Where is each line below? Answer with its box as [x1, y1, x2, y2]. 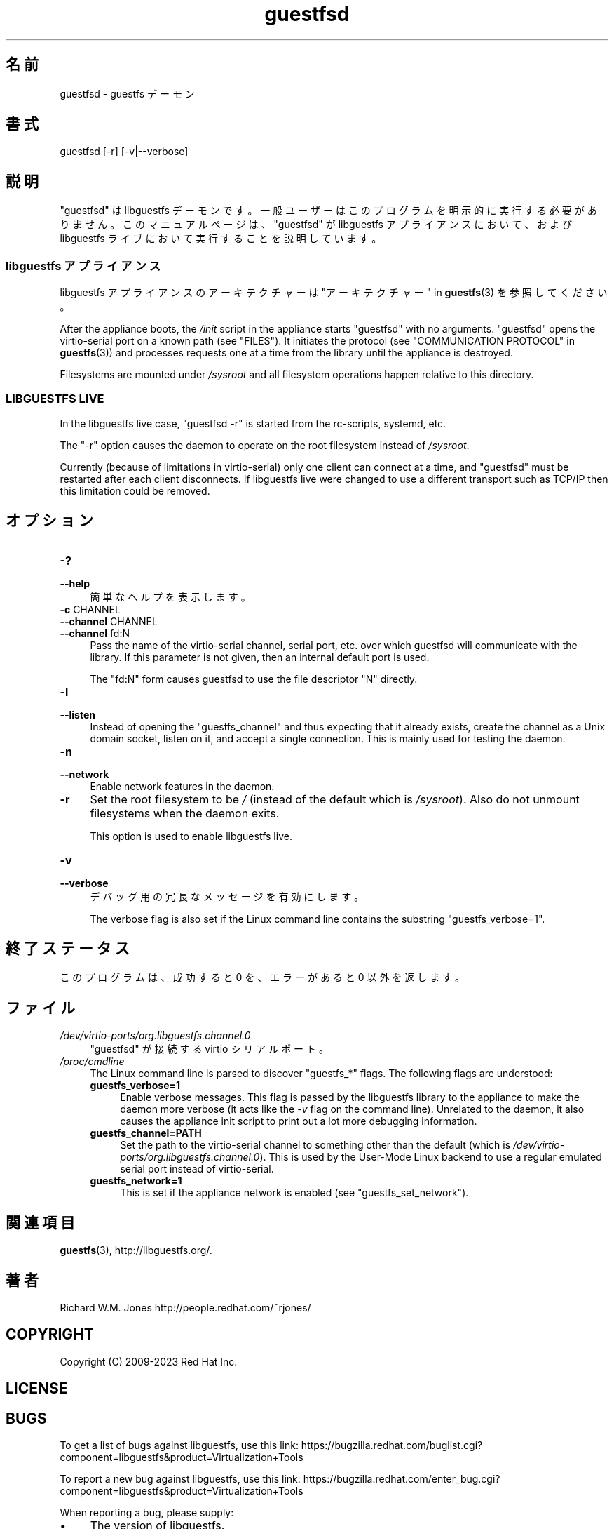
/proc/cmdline [60, 1055, 125, 1068]
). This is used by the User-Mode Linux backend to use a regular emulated [259, 1151, 602, 1163]
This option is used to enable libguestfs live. [90, 829, 292, 842]
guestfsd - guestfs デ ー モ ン [60, 87, 195, 100]
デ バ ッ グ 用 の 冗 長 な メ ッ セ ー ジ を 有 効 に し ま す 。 [90, 890, 364, 902]
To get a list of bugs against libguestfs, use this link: [60, 1439, 299, 1452]
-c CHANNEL [60, 603, 121, 615]
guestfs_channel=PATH [90, 1127, 202, 1140]
